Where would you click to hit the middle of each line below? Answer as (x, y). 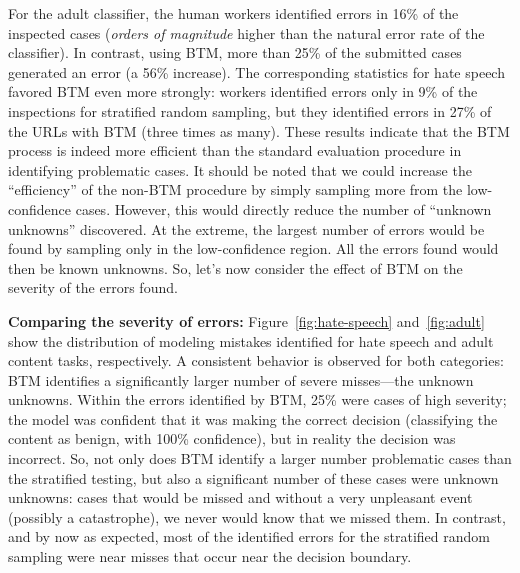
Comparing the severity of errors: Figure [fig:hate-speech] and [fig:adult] (246, 320)
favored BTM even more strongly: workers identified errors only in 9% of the (243, 91)
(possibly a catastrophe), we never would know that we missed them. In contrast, (257, 516)
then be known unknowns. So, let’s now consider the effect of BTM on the (235, 267)
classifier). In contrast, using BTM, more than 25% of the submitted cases (235, 52)
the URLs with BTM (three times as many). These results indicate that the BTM (259, 130)
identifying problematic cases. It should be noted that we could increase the (240, 169)
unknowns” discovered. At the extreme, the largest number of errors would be (246, 228)
